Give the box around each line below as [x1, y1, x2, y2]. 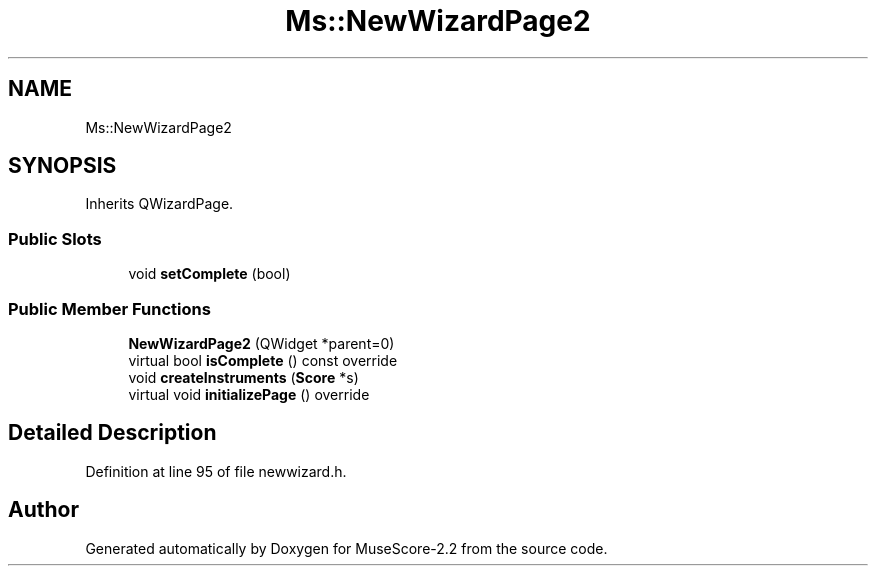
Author [8, 497, 79, 523]
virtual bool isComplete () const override [128, 351, 398, 369]
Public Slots [8, 228, 102, 249]
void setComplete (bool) [128, 265, 291, 283]
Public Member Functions [8, 298, 211, 319]
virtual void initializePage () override [128, 385, 370, 403]
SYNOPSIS [8, 153, 117, 179]
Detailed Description [8, 420, 217, 446]
